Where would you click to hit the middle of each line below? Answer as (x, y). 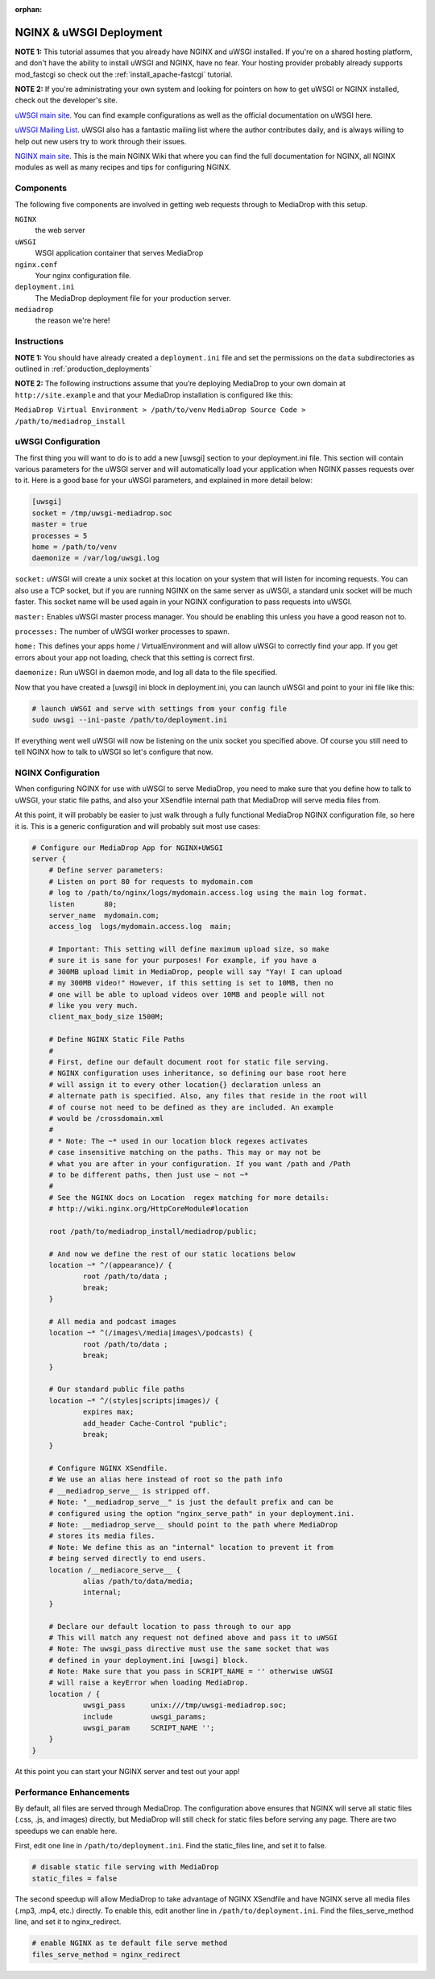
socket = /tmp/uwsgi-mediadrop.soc (102, 513)
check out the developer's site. (66, 100)
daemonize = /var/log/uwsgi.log (96, 558)
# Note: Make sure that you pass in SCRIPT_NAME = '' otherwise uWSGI (191, 1672)
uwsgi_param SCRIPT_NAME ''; (149, 1728)
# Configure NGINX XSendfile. (108, 1469)
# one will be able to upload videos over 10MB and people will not (187, 994)
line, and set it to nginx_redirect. (68, 1922)
